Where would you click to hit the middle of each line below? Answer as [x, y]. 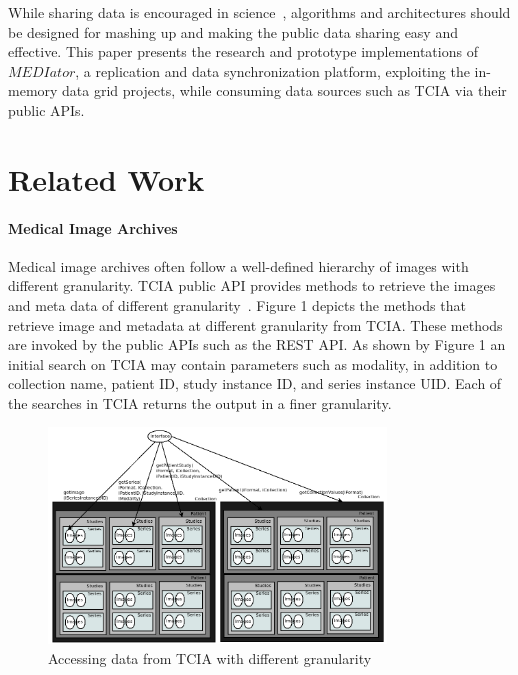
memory [33, 90]
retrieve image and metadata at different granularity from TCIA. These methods [255, 324]
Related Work [106, 178]
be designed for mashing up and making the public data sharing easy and [233, 31]
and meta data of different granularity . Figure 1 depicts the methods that [237, 304]
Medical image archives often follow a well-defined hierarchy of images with [238, 265]
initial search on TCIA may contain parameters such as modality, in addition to [253, 363]
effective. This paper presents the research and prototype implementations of [243, 51]
